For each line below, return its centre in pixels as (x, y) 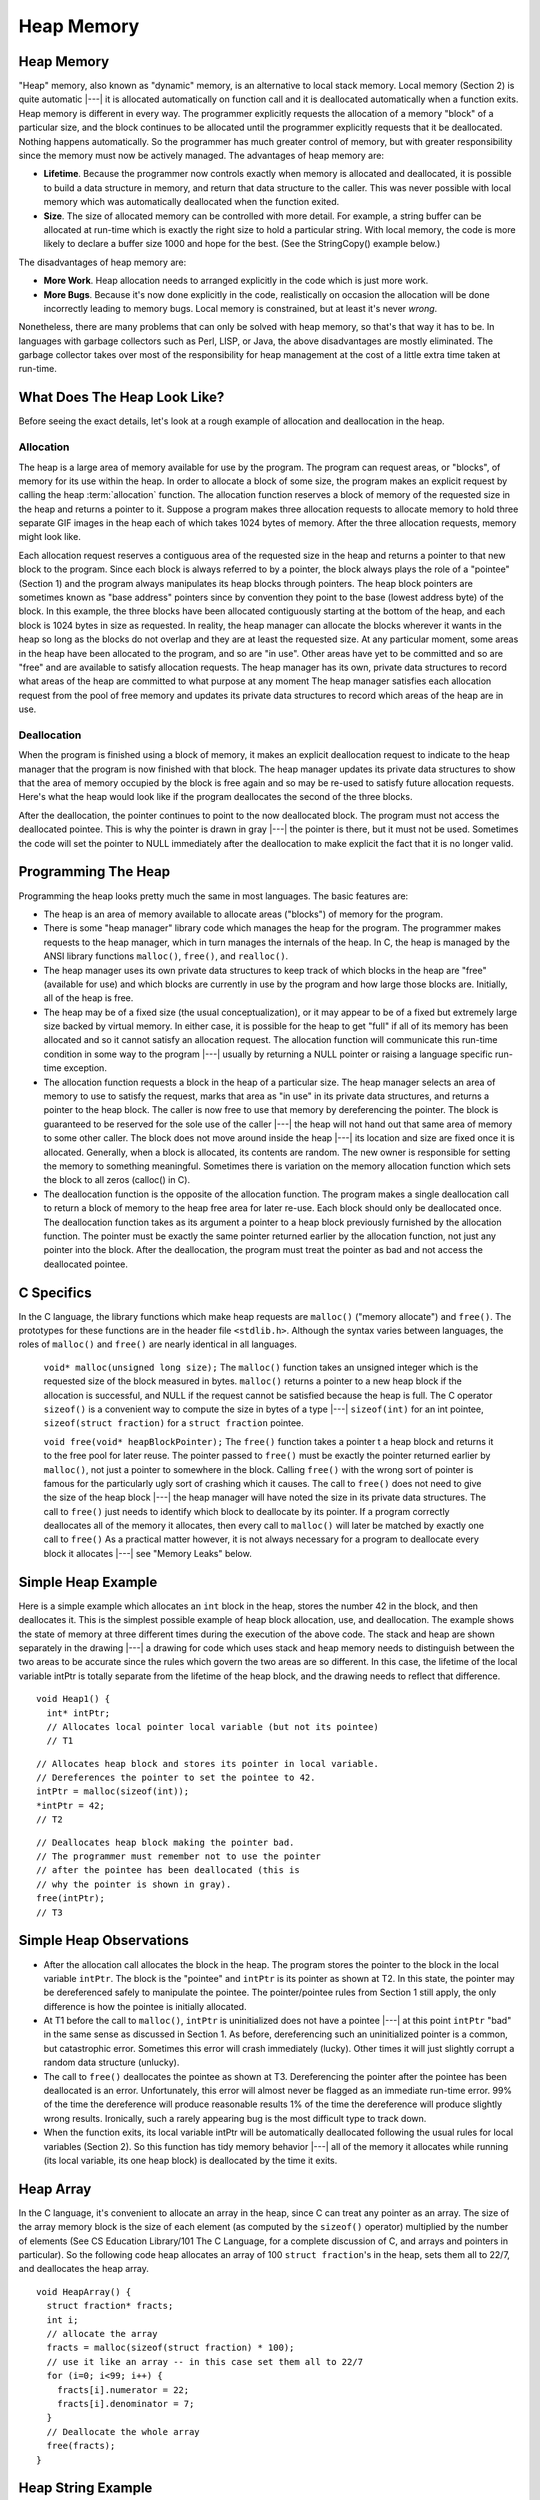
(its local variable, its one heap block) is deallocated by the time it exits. (190, 2160)
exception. (85, 1068)
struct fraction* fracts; (110, 2306)
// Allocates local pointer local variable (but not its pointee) (212, 1726)
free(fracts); (81, 2446)
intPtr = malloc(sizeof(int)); (113, 1791)
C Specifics (55, 1292)
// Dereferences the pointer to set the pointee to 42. (176, 1778)
